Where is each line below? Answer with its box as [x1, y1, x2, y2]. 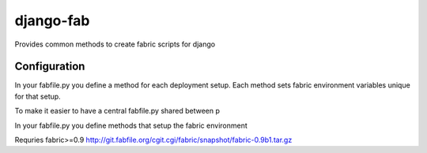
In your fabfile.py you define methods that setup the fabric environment [14, 121, 248, 130]
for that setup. [14, 91, 61, 101]
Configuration [14, 60, 85, 73]
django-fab [14, 12, 90, 29]
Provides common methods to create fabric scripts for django [14, 39, 216, 49]
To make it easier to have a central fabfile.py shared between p [14, 106, 221, 116]
